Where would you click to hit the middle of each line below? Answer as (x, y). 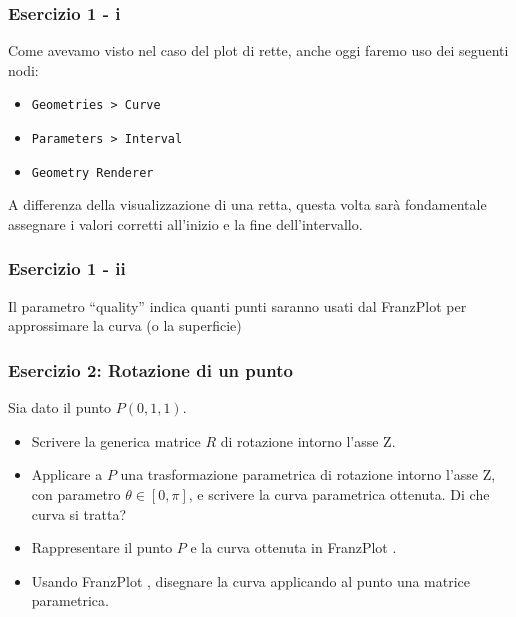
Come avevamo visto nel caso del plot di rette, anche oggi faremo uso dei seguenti (258, 50)
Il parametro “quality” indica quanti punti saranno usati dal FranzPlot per (237, 305)
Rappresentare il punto (102, 547)
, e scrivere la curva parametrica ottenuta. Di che (339, 493)
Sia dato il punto (60, 407)
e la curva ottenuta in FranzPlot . (293, 547)
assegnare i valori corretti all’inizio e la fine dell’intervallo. (185, 223)
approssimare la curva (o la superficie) (125, 325)
